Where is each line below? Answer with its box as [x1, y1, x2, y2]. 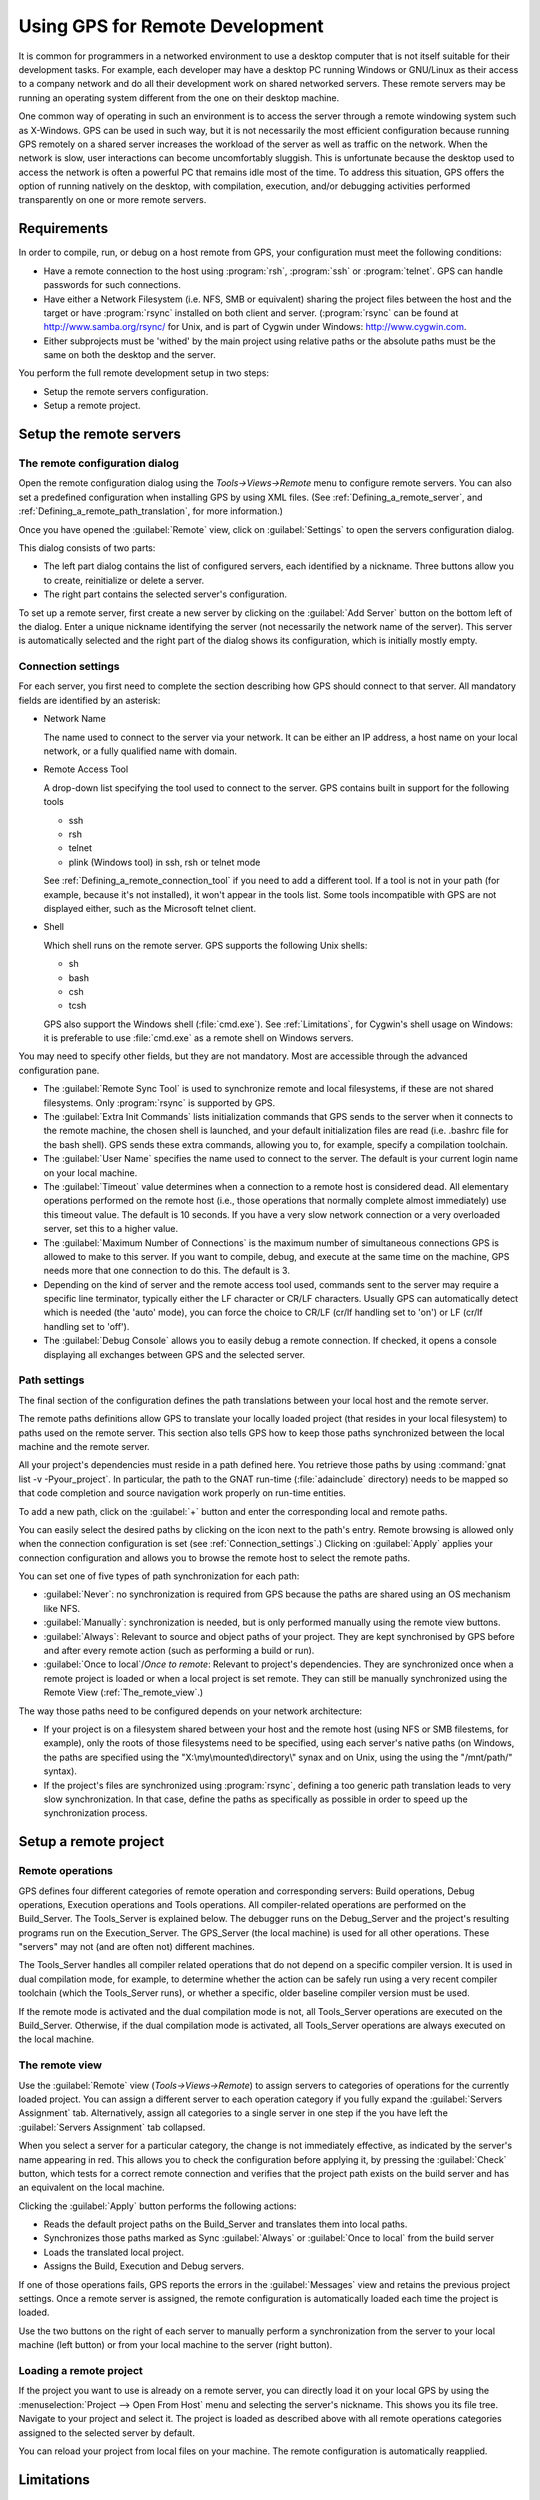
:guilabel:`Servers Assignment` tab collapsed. [18, 2121, 206, 2133]
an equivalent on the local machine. [18, 2181, 165, 2194]
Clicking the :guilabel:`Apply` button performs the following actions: [18, 2200, 297, 2212]
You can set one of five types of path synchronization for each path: [18, 1570, 300, 1582]
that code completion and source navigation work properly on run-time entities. [18, 1487, 347, 1499]
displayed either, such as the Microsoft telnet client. [43, 902, 257, 914]
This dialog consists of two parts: [18, 541, 156, 554]
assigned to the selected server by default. [18, 2426, 195, 2439]
